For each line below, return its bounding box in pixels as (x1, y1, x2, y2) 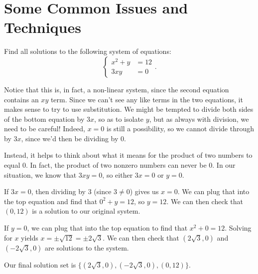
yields (21, 232, 38, 243)
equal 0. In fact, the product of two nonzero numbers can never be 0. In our (4, 160, 236, 170)
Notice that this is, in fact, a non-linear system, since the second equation (4, 84, 229, 94)
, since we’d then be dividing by (21, 133, 119, 143)
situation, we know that (4, 169, 77, 180)
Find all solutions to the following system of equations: (4, 46, 171, 56)
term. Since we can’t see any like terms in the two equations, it (50, 94, 243, 104)
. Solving (225, 223, 252, 233)
